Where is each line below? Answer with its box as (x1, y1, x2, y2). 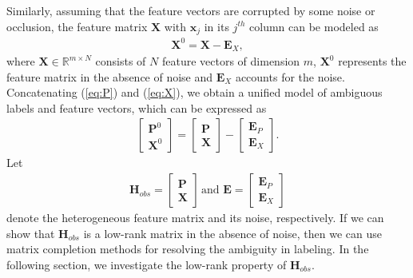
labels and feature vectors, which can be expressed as (6, 99, 267, 116)
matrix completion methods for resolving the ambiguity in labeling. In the (6, 240, 369, 257)
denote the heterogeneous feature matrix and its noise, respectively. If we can (6, 209, 384, 226)
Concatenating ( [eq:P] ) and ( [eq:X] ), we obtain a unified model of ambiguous (6, 84, 383, 101)
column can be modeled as (249, 18, 379, 34)
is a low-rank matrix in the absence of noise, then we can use (83, 224, 382, 241)
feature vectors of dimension (161, 53, 300, 69)
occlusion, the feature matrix (6, 18, 148, 34)
